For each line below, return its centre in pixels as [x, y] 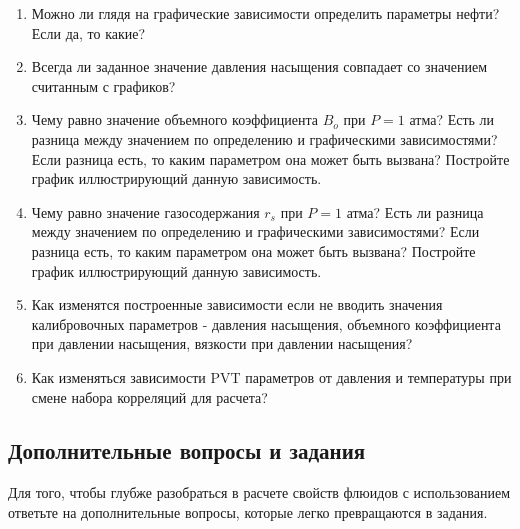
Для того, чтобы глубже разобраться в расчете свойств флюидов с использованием [259, 492]
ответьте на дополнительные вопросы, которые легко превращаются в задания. [248, 511]
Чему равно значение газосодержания [145, 211]
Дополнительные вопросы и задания [187, 450]
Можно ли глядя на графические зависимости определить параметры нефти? [265, 13]
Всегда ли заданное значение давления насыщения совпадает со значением [259, 66]
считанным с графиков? [103, 85]
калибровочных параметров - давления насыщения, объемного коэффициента [266, 323]
